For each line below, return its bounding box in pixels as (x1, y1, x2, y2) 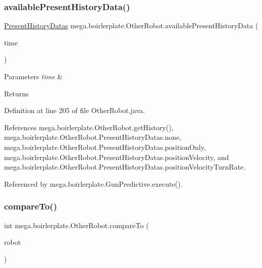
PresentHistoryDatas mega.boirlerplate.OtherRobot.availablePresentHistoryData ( (4, 20, 258, 31)
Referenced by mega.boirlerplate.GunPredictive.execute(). (4, 178, 183, 189)
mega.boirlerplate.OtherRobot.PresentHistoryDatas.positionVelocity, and (4, 151, 229, 162)
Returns (4, 88, 29, 98)
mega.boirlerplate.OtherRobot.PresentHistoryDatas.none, (4, 132, 182, 142)
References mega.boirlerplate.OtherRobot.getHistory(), (4, 122, 174, 132)
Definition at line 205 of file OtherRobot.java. (4, 105, 145, 116)
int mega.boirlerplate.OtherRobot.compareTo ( (4, 220, 149, 230)
